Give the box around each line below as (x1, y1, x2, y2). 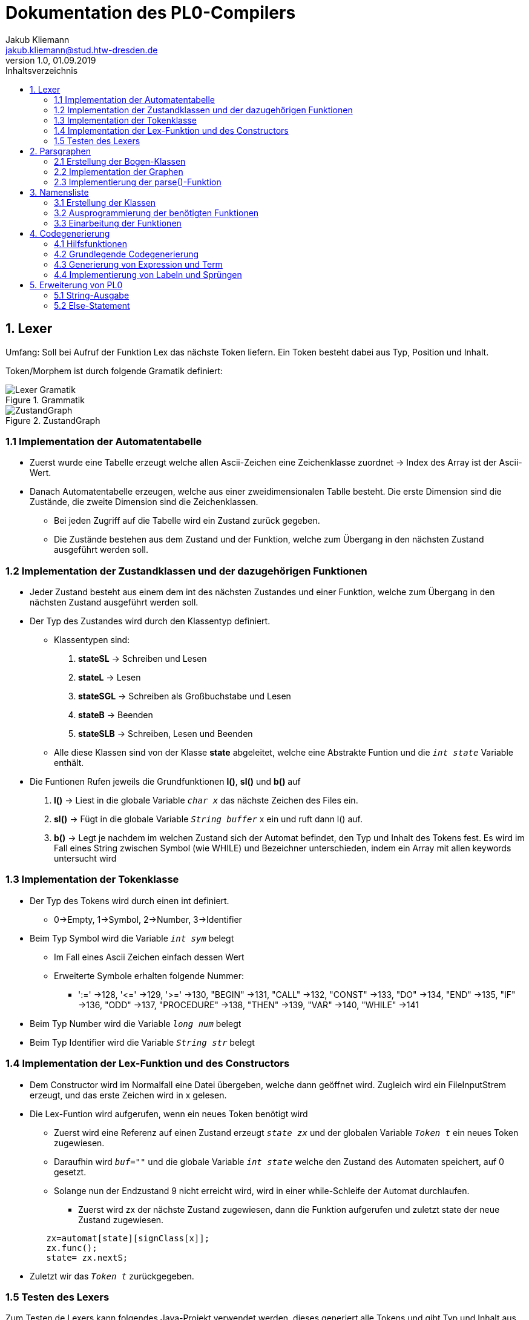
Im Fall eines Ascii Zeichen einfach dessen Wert (54, 951, 245, 962)
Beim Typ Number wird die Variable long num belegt (30, 1018, 241, 1029)
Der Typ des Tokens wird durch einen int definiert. (30, 895, 229, 906)
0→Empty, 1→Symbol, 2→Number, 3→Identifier (54, 914, 242, 925)
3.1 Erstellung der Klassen (54, 197, 156, 208)
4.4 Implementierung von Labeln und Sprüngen (54, 269, 242, 280)
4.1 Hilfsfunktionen (54, 238, 127, 249)
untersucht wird (54, 853, 117, 864)
